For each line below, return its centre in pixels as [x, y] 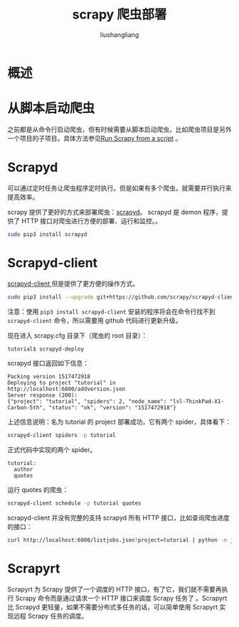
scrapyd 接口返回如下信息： [48, 363]
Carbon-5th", [27, 408]
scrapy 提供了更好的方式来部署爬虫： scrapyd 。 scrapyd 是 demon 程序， [115, 212]
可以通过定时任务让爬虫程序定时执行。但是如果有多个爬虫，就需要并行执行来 [119, 188]
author [23, 470]
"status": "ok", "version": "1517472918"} [112, 408]
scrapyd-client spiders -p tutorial [62, 435]
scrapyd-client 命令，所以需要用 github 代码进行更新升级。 [95, 320]
